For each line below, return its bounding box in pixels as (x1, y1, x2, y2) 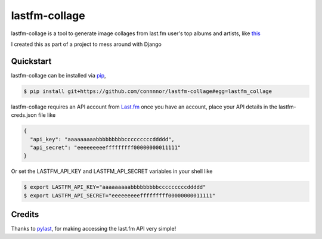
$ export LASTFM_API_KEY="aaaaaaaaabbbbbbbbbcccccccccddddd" (23, 184, 206, 191)
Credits (11, 209, 39, 220)
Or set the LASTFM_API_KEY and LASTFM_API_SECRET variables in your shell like (11, 167, 213, 175)
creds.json (11, 111, 37, 119)
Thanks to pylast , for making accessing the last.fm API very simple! (11, 225, 177, 232)
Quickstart (11, 56, 52, 66)
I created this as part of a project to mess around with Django (11, 41, 162, 48)
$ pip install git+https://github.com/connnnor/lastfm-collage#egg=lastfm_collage (23, 88, 273, 95)
